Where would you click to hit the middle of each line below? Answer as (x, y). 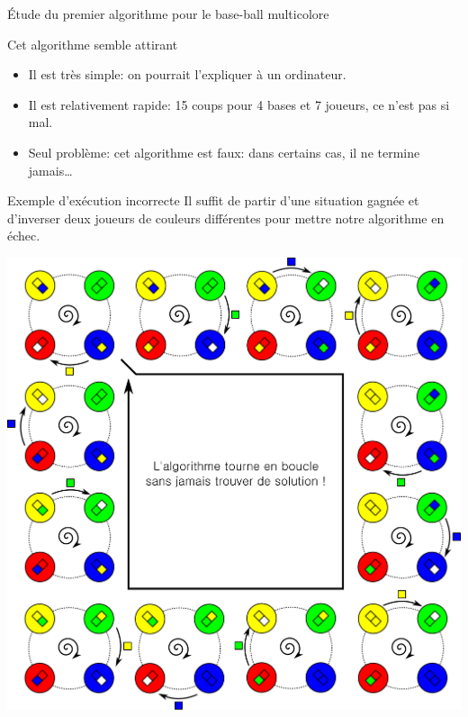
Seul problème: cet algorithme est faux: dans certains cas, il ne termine (224, 152)
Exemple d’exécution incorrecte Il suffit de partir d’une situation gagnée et (213, 200)
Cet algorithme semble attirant (93, 44)
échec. (24, 236)
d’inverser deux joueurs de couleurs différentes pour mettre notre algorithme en (226, 218)
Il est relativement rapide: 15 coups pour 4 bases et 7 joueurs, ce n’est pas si (239, 104)
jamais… (50, 170)
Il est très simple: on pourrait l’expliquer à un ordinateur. (187, 74)
